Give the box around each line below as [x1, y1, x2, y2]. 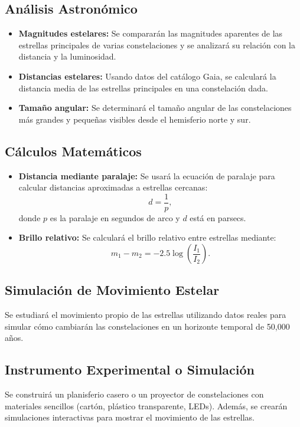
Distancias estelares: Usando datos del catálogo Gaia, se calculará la [18, 70, 276, 82]
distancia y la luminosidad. [18, 50, 116, 63]
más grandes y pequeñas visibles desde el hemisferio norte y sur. [18, 113, 251, 125]
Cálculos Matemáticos [5, 142, 142, 160]
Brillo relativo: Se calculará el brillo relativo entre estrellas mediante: [18, 231, 276, 244]
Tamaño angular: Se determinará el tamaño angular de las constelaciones [18, 101, 292, 114]
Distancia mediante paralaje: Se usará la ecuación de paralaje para [18, 169, 275, 182]
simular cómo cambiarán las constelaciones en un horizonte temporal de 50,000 [5, 320, 290, 332]
